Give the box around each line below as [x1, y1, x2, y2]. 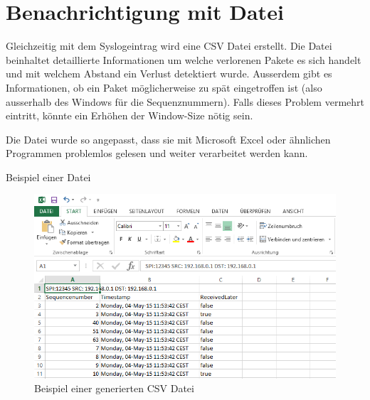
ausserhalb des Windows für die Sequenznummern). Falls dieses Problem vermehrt [6, 94, 364, 109]
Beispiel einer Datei [6, 169, 91, 184]
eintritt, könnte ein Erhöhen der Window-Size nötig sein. [6, 108, 253, 123]
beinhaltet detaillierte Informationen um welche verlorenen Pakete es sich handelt [6, 52, 361, 67]
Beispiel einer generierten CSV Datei [34, 381, 194, 396]
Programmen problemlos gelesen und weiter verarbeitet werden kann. [6, 146, 308, 161]
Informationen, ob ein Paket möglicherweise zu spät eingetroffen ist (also [6, 80, 322, 94]
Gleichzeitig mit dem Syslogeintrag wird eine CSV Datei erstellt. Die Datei [6, 38, 332, 53]
